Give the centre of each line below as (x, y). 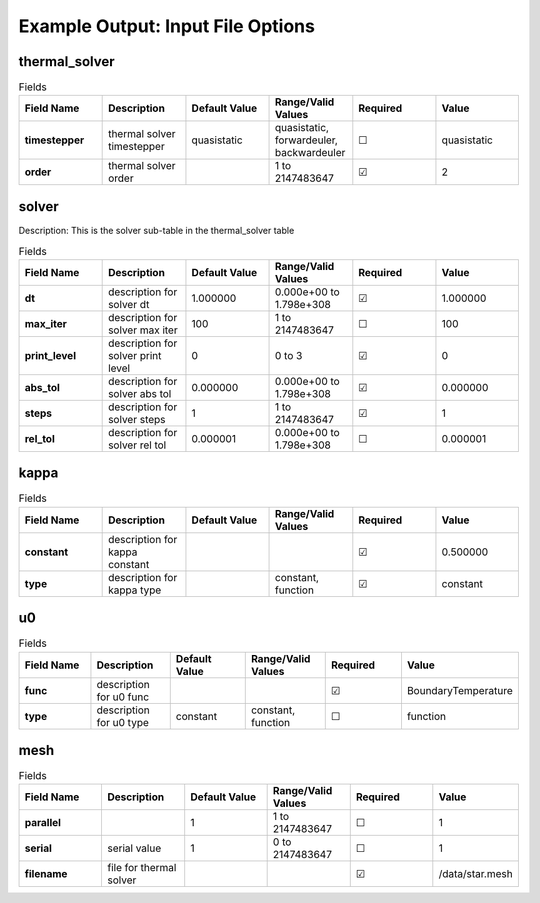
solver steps (137, 419)
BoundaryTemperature (460, 690)
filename (46, 874)
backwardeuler (310, 153)
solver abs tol (140, 393)
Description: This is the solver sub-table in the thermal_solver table (156, 230)
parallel (43, 823)
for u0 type (123, 722)
